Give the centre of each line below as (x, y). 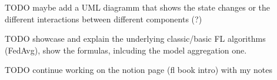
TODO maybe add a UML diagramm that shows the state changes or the (138, 7)
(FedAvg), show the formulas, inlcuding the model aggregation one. (126, 50)
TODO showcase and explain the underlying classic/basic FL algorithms (135, 39)
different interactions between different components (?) (104, 19)
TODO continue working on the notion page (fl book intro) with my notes (138, 70)
